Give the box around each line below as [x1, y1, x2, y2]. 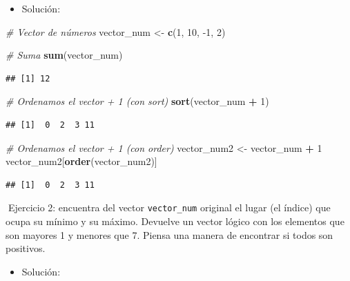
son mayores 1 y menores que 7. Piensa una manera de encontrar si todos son [6, 227, 333, 242]
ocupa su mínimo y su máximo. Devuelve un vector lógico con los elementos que [6, 214, 344, 228]
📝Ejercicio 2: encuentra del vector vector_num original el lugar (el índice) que [6, 200, 331, 215]
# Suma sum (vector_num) [6, 48, 123, 62]
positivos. [6, 241, 46, 255]
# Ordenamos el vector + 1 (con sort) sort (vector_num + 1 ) [6, 94, 269, 108]
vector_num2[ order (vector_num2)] [6, 154, 157, 168]
